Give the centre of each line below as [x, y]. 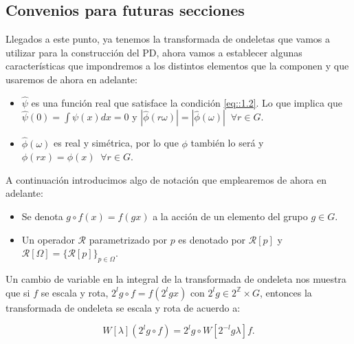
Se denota [42, 216]
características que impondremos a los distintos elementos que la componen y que [177, 66]
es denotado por [212, 239]
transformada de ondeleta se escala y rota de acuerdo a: [123, 307]
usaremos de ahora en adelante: [71, 79]
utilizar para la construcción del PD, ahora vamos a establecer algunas [154, 52]
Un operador [48, 239]
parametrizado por [128, 239]
